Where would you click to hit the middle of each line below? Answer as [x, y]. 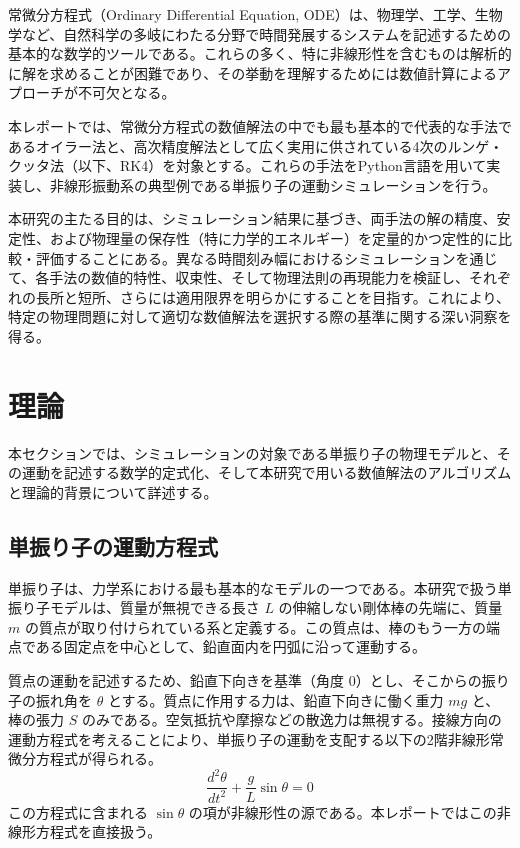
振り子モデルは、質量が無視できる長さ [134, 607]
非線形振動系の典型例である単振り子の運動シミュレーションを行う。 [273, 184]
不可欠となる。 [126, 92]
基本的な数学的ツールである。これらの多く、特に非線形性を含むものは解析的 [260, 53]
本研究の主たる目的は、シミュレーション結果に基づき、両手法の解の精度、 [252, 218]
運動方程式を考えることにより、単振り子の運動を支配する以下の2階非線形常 [256, 738]
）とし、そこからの [418, 679]
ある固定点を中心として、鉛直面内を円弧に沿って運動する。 [231, 646]
